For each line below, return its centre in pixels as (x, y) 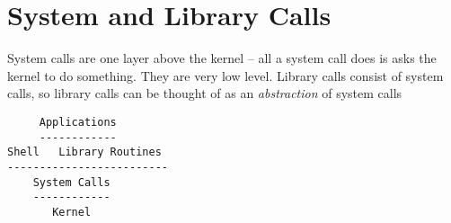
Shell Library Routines (84, 152)
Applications (78, 122)
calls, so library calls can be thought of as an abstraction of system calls (205, 93)
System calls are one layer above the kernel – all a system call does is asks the (222, 58)
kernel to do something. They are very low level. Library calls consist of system (225, 75)
